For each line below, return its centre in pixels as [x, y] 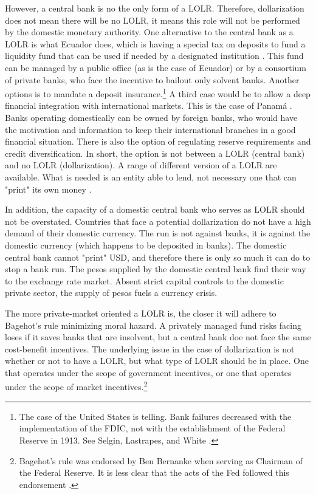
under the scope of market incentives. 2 [76, 386]
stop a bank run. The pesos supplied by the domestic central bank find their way [156, 269]
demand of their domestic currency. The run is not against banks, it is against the [158, 233]
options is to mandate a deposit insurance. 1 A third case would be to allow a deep [158, 93]
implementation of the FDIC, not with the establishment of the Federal [152, 428]
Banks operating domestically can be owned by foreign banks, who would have [151, 117]
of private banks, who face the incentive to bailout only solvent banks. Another [152, 79]
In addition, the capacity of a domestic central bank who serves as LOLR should [155, 209]
